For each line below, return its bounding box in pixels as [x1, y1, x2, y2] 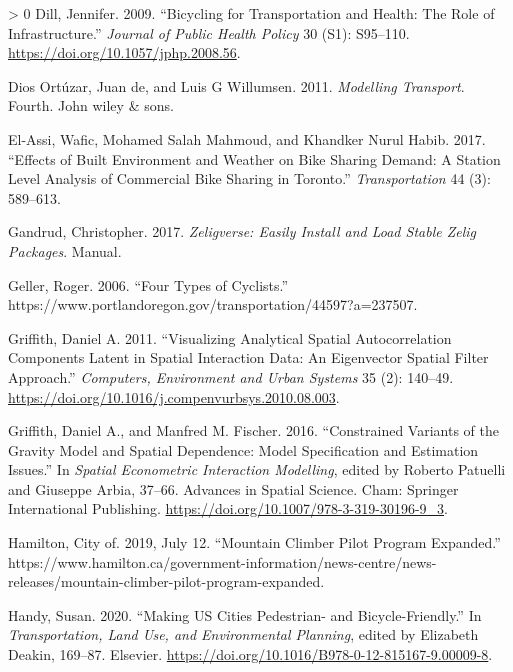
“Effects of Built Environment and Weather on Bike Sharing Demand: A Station [8, 148, 501, 169]
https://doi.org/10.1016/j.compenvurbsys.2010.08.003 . [8, 386, 340, 407]
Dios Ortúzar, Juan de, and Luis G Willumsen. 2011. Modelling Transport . [8, 75, 465, 96]
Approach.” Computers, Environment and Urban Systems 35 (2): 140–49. [8, 366, 454, 387]
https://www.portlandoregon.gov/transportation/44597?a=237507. [8, 294, 418, 315]
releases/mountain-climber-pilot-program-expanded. [8, 571, 325, 592]
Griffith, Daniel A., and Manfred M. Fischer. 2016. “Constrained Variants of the [8, 420, 499, 441]
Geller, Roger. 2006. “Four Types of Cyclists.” [8, 274, 289, 295]
